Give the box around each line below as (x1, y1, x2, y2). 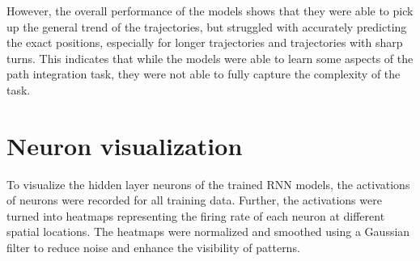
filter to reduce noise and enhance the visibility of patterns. (6, 239, 300, 256)
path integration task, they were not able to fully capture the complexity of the (6, 65, 401, 82)
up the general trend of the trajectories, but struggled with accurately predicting (6, 18, 407, 35)
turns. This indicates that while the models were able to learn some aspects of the (6, 49, 414, 66)
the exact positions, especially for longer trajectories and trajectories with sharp (6, 34, 403, 51)
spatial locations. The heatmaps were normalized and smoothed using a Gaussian (6, 223, 410, 240)
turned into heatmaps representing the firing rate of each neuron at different (6, 207, 385, 224)
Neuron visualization (6, 128, 243, 162)
